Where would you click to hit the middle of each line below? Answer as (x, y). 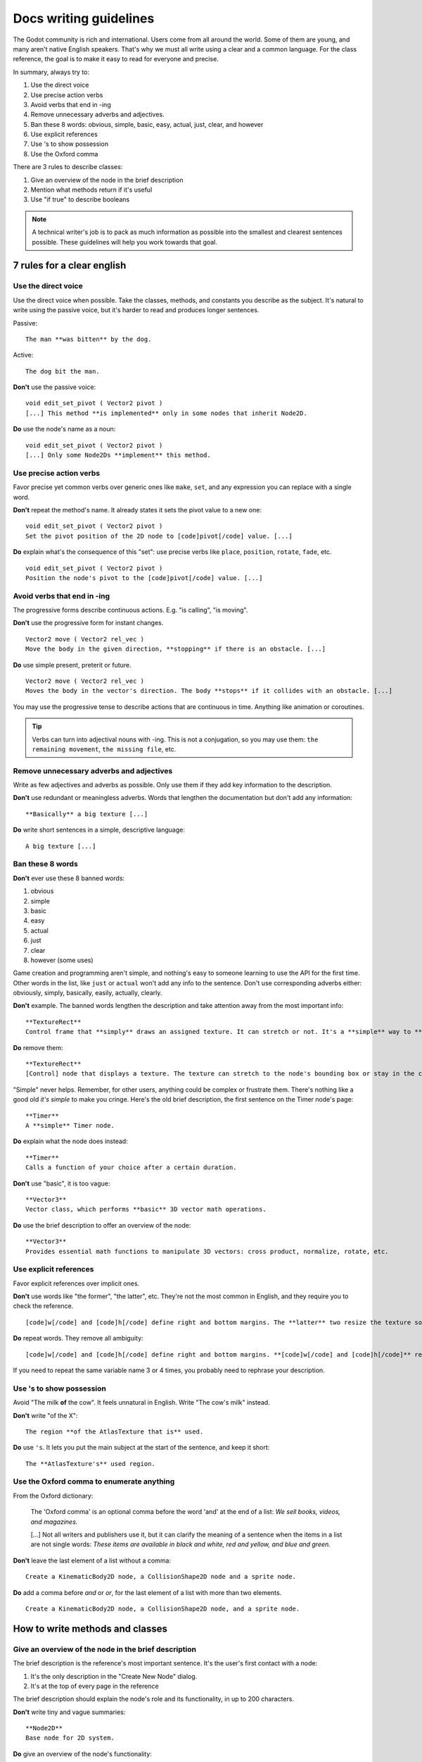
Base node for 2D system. (70, 1738)
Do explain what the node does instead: (70, 1141)
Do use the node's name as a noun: (64, 429)
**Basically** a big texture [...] (87, 814)
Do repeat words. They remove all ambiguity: (78, 1338)
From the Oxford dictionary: (53, 1496)
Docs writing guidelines (84, 18)
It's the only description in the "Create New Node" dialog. (114, 1676)
